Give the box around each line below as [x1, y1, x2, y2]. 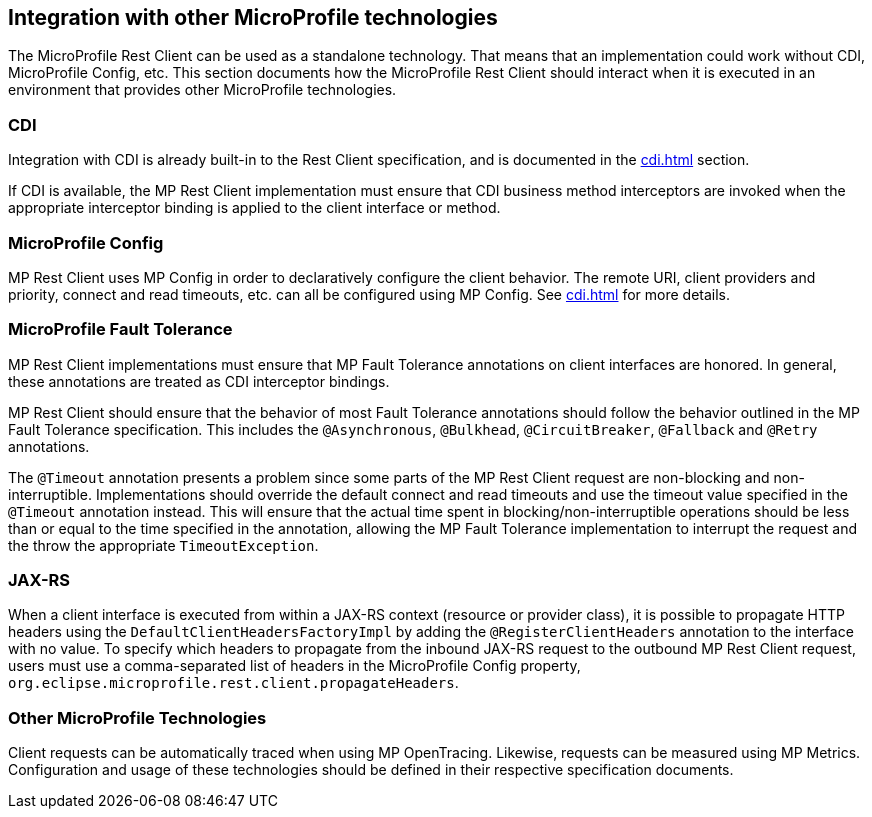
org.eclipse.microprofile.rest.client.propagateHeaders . [8, 674, 459, 692]
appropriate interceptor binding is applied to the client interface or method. [8, 199, 501, 217]
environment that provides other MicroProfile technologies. [8, 81, 397, 99]
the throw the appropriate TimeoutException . [8, 536, 319, 554]
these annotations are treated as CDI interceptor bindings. [8, 372, 390, 390]
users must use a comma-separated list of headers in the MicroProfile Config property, [8, 657, 581, 675]
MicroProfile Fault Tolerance [8, 319, 233, 340]
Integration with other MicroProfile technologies [8, 5, 498, 30]
